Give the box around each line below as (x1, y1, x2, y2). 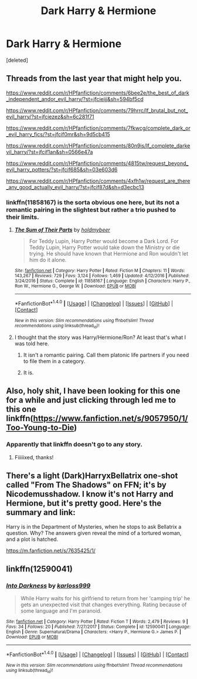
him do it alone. (29, 257, 67, 264)
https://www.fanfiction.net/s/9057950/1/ (33, 414, 188, 423)
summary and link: (6, 507, 76, 517)
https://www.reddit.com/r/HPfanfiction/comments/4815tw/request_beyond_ (6, 160, 189, 167)
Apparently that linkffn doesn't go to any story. (6, 441, 142, 449)
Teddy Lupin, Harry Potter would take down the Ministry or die (29, 244, 180, 251)
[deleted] (6, 56, 28, 63)
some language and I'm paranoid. (20, 607, 102, 614)
